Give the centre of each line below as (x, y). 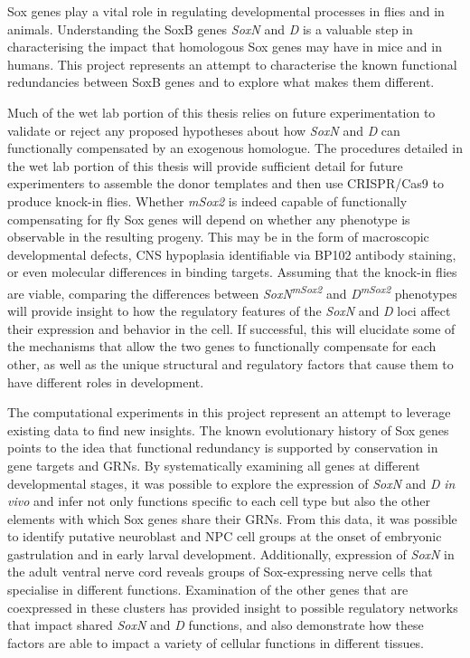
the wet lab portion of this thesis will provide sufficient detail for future (205, 165)
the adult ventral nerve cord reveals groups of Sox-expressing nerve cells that (220, 572)
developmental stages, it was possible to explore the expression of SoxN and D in (231, 483)
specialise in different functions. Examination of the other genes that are (208, 590)
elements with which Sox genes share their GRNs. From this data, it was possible (232, 518)
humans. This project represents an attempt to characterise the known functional (232, 64)
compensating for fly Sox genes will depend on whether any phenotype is (209, 219)
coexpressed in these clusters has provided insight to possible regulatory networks (233, 607)
